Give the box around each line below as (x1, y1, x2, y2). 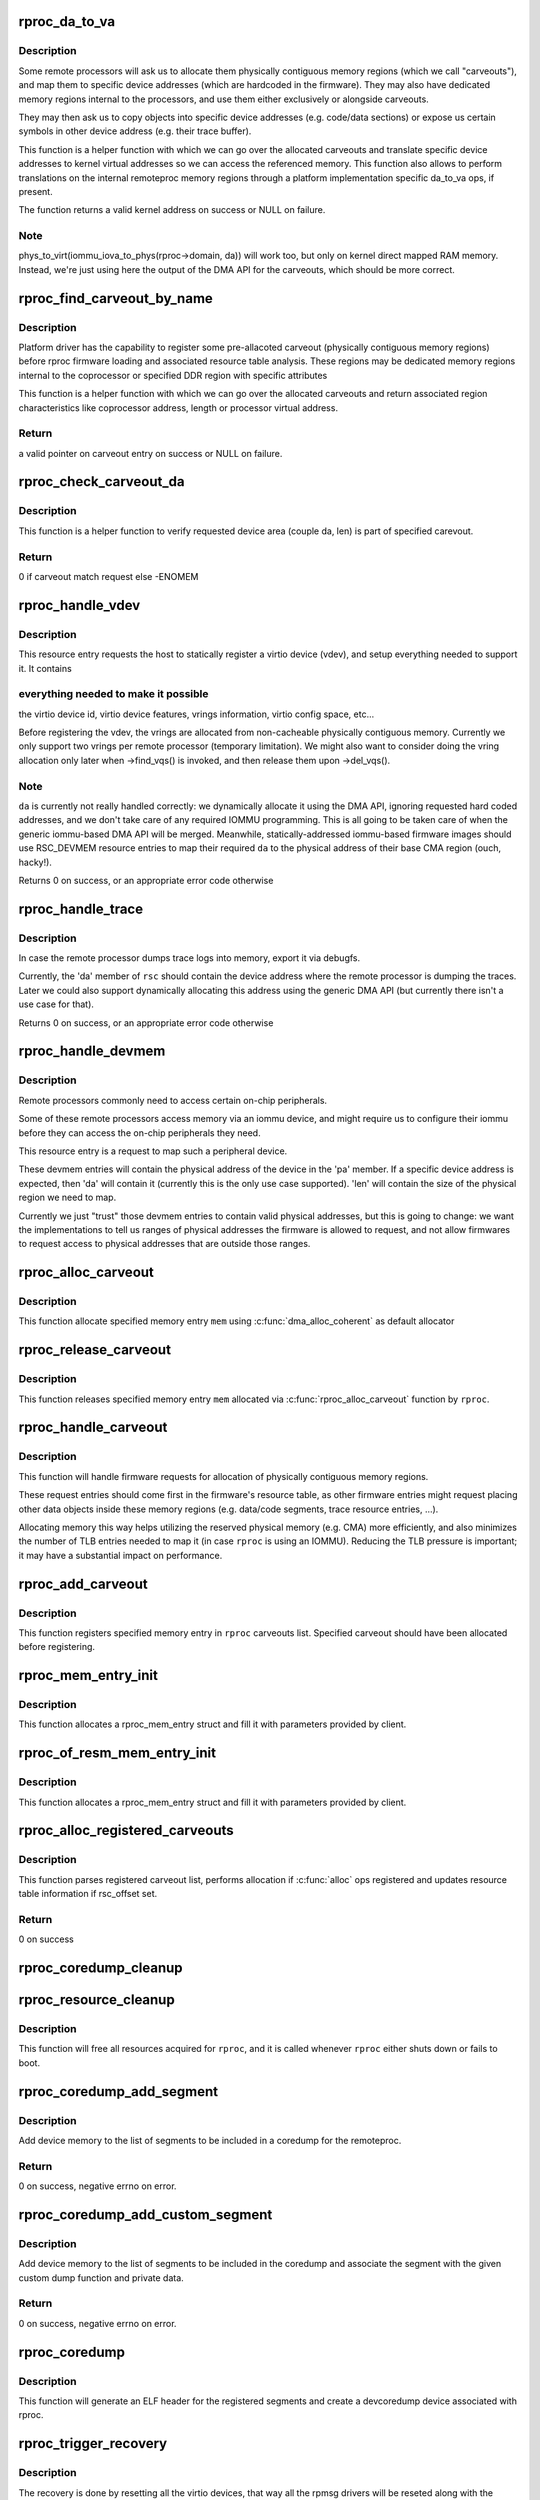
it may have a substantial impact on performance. (18, 1549, 223, 1561)
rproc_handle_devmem (18, 1043, 166, 1060)
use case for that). (18, 998, 95, 1010)
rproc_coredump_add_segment (18, 2083, 219, 2100)
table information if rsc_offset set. (18, 1888, 158, 1900)
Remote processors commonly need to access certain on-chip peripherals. (18, 1094, 328, 1106)
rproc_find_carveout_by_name (18, 290, 214, 307)
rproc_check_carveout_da (18, 473, 185, 490)
